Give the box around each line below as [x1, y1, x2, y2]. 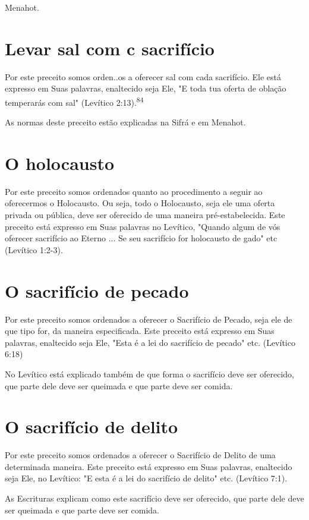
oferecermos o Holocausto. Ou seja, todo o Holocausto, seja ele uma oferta [5, 197, 275, 209]
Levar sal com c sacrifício [5, 36, 215, 60]
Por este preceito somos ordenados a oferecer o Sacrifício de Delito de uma [5, 449, 276, 461]
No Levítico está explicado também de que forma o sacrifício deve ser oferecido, [5, 367, 295, 380]
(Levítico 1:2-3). [5, 243, 63, 256]
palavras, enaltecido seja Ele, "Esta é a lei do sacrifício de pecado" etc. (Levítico [5, 336, 295, 348]
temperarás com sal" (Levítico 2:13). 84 [5, 94, 144, 108]
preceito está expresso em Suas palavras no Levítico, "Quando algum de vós [5, 220, 280, 232]
